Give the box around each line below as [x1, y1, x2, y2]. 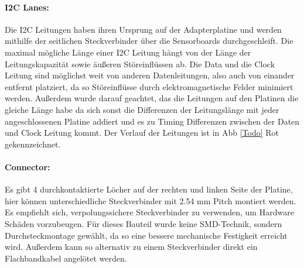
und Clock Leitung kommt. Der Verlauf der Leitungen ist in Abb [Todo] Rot [5, 126, 279, 139]
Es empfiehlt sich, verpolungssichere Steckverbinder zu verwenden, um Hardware [5, 206, 294, 218]
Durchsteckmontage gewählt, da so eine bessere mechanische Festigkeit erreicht [5, 229, 288, 241]
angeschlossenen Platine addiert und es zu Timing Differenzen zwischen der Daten [5, 115, 300, 127]
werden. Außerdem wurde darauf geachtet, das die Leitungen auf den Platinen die [5, 92, 299, 104]
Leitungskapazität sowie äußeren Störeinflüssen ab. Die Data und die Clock [5, 57, 275, 70]
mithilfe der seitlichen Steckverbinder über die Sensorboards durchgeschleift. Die [5, 35, 293, 47]
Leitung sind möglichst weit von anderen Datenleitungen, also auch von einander [5, 69, 295, 81]
